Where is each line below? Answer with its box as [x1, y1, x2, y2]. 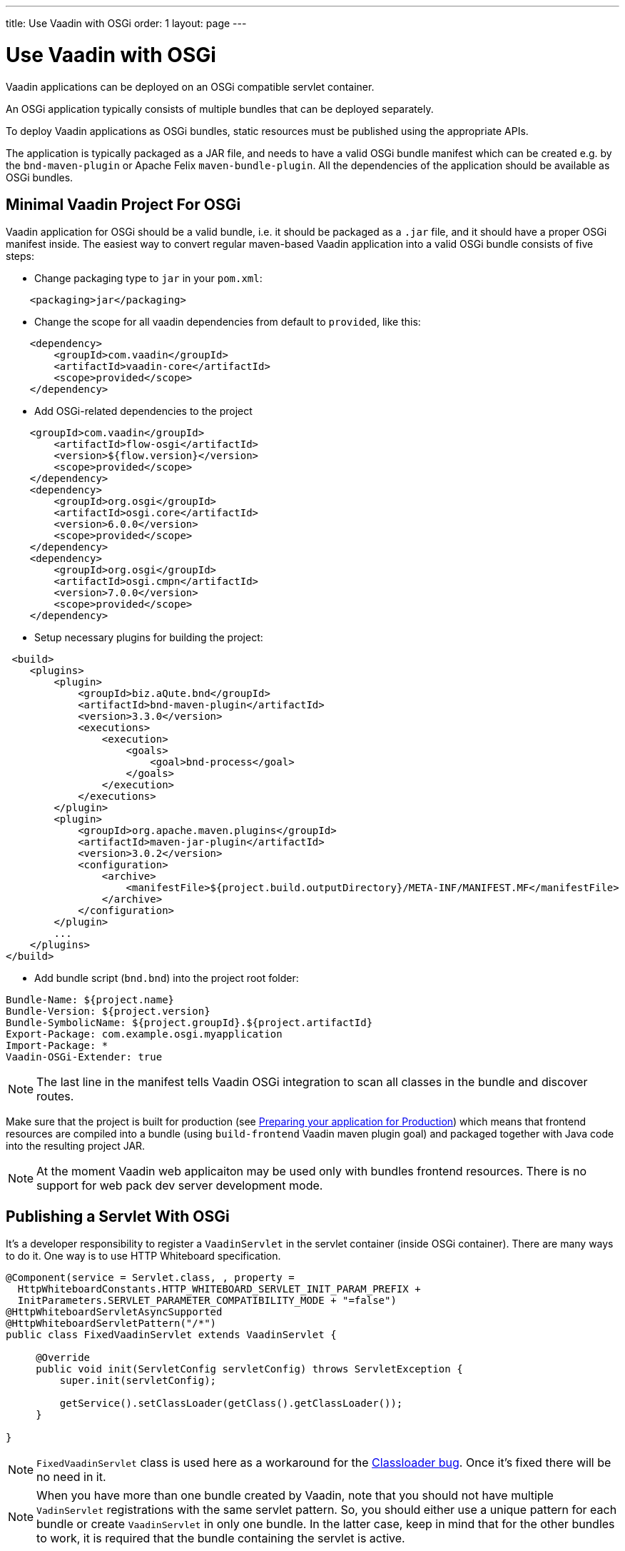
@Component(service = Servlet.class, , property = [6, 1272, 295, 1284]
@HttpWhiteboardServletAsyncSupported [6, 1306, 223, 1318]
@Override [36, 1352, 91, 1364]
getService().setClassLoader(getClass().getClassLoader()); [59, 1397, 403, 1410]
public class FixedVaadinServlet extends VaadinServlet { [6, 1329, 337, 1341]
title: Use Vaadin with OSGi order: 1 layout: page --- [6, 17, 247, 29]
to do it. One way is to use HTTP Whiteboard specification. [6, 1250, 281, 1263]
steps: [6, 250, 34, 263]
